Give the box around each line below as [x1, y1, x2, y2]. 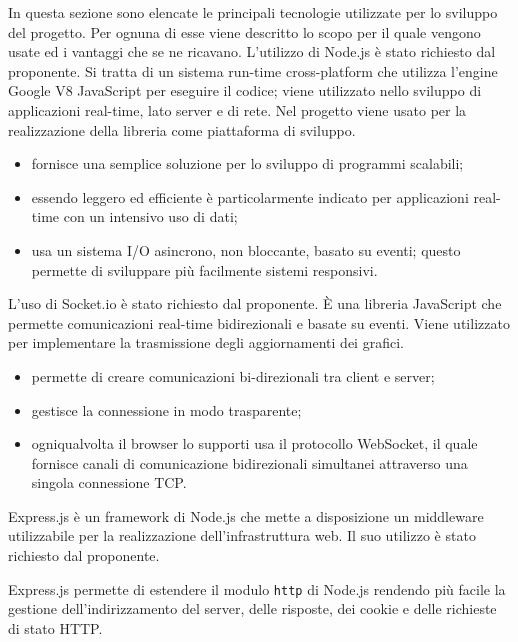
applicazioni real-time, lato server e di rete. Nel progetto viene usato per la [8, 99, 467, 120]
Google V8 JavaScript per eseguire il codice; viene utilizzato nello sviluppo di [8, 80, 482, 101]
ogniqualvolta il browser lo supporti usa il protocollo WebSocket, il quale [31, 433, 478, 454]
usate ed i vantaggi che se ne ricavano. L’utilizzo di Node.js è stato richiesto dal [8, 41, 496, 62]
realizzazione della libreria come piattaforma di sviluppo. [8, 119, 356, 140]
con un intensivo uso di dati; [63, 206, 238, 227]
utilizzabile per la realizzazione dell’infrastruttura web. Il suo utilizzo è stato [8, 525, 476, 546]
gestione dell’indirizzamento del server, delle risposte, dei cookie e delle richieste [8, 598, 497, 619]
